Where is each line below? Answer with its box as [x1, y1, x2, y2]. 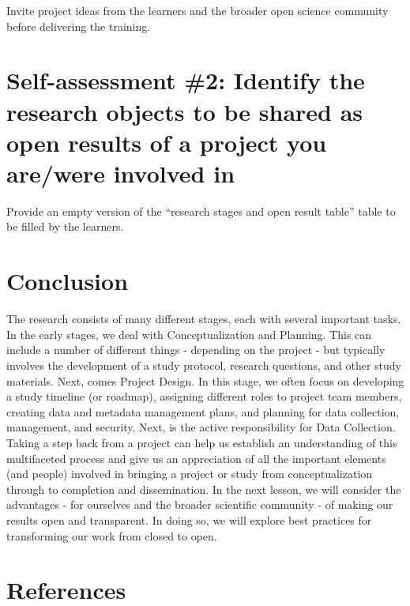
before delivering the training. [6, 17, 151, 34]
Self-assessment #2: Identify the [6, 64, 365, 96]
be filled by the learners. [6, 218, 124, 235]
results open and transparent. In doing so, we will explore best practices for [6, 511, 372, 528]
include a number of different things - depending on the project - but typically [6, 341, 386, 358]
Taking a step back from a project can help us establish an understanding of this [6, 434, 397, 450]
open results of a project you [6, 126, 327, 158]
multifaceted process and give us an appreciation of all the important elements [6, 450, 386, 466]
